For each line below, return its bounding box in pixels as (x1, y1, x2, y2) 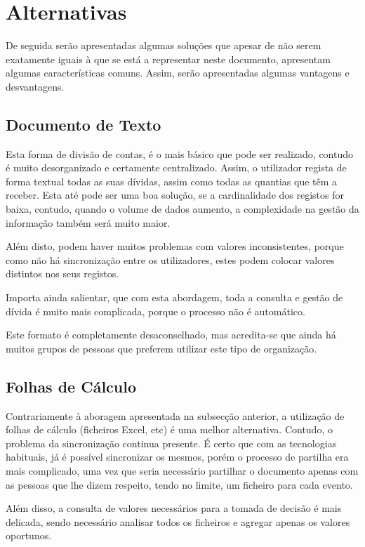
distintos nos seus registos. (6, 266, 119, 281)
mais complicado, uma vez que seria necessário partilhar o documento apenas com (6, 463, 359, 477)
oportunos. (6, 528, 52, 543)
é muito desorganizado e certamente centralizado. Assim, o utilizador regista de (6, 160, 347, 175)
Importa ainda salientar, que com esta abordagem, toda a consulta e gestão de (6, 290, 343, 305)
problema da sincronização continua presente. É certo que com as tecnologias (6, 435, 337, 450)
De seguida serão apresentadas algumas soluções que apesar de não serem (6, 38, 321, 53)
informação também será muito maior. (6, 215, 171, 230)
